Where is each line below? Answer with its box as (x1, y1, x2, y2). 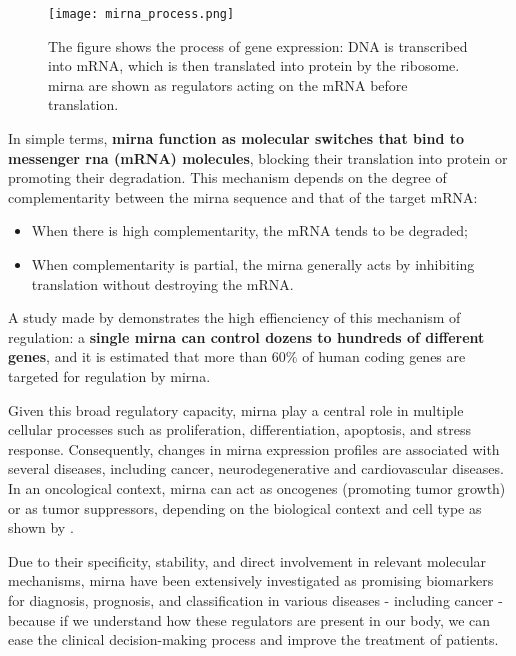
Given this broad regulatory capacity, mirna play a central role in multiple (8, 399, 464, 420)
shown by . (8, 517, 74, 538)
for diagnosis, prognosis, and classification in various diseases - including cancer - (8, 589, 503, 610)
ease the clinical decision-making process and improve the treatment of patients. (8, 629, 499, 650)
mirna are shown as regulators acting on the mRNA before (48, 74, 408, 95)
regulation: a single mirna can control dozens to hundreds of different (8, 326, 485, 347)
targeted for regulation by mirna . (8, 365, 211, 386)
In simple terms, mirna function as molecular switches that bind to (8, 128, 465, 149)
